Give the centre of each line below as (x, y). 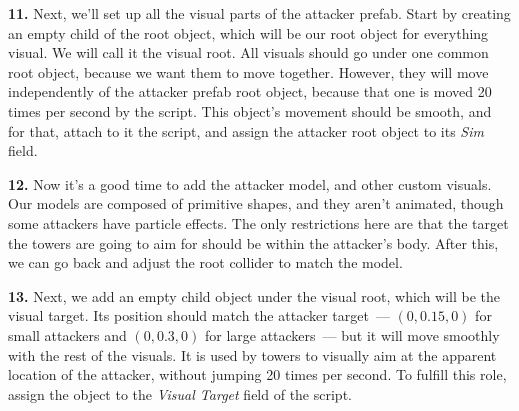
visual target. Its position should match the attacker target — (199, 315)
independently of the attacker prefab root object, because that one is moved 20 (250, 91)
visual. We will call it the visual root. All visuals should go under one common (248, 52)
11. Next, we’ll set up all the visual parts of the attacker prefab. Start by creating (259, 13)
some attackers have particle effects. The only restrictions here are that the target (258, 222)
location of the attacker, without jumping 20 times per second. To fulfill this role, (257, 374)
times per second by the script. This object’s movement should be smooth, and (250, 110)
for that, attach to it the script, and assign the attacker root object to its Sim (246, 130)
